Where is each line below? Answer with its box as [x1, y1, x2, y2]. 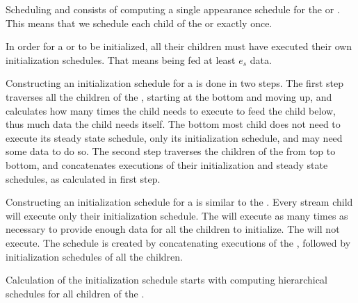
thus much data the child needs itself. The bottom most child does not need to [6, 117, 341, 131]
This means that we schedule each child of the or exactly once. [6, 15, 272, 30]
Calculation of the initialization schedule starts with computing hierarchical [6, 272, 327, 287]
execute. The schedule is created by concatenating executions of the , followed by [6, 235, 351, 249]
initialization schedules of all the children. [6, 249, 183, 263]
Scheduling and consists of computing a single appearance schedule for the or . [6, 2, 340, 16]
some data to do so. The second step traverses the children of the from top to [6, 144, 336, 158]
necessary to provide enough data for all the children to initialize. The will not [6, 222, 340, 236]
